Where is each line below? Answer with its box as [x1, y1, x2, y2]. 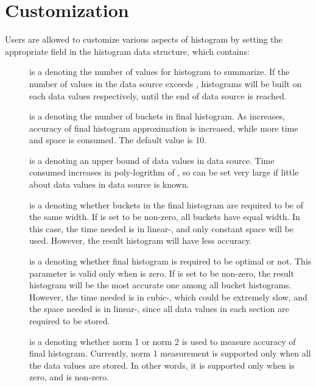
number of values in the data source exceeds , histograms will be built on [29, 77, 302, 90]
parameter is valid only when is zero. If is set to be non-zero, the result [29, 266, 294, 279]
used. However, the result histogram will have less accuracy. [29, 234, 252, 247]
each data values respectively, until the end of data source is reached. [29, 89, 287, 102]
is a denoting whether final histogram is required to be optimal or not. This [29, 255, 312, 268]
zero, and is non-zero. [29, 371, 109, 383]
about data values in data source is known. [29, 178, 189, 191]
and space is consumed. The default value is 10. [29, 133, 207, 146]
